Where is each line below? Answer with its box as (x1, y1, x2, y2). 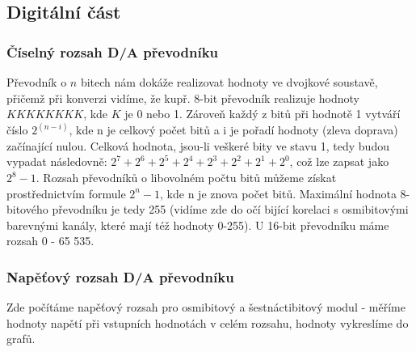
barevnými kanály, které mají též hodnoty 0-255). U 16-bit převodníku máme (6, 216, 389, 233)
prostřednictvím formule (6, 184, 126, 201)
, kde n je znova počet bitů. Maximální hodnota (160, 184, 397, 201)
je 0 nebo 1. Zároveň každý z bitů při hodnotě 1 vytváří (124, 105, 401, 122)
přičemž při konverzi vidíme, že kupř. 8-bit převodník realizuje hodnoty (6, 89, 359, 106)
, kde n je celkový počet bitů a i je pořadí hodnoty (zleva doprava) (69, 121, 398, 138)
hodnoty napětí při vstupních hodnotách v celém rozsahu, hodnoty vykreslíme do (6, 314, 409, 331)
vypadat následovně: (6, 153, 107, 170)
